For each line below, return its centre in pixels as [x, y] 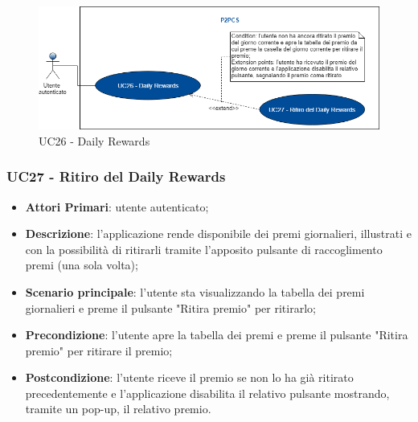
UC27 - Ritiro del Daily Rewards [116, 176]
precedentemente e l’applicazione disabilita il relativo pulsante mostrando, [207, 393]
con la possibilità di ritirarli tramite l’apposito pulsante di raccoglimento [204, 249]
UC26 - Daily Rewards [94, 140]
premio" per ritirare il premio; [99, 350]
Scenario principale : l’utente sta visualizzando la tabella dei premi [195, 291]
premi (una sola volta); [82, 265]
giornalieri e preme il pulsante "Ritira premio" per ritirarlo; [170, 307]
